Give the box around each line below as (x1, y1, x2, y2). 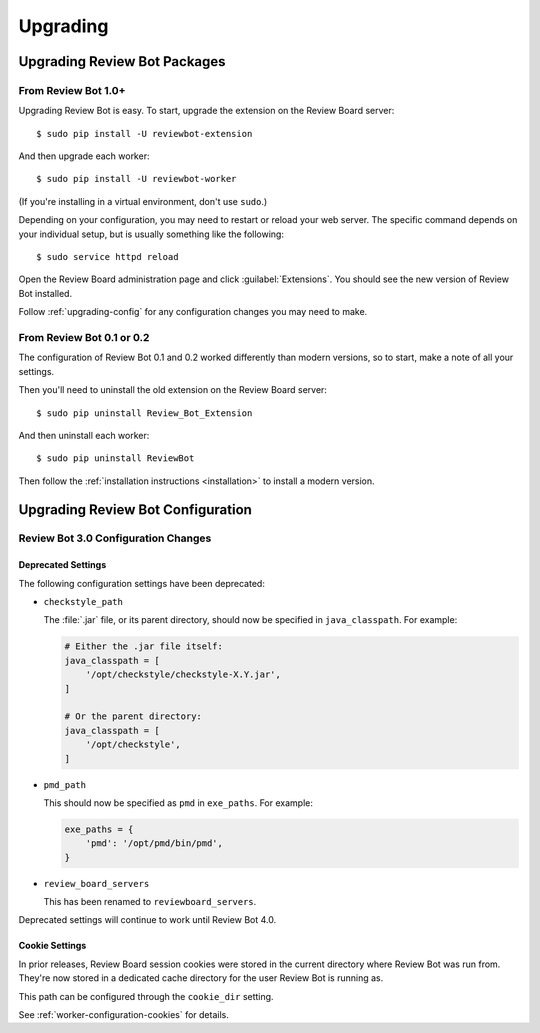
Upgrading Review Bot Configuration (18, 501, 252, 518)
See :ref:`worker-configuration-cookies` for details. (18, 1009, 229, 1021)
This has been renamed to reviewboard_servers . (43, 896, 257, 908)
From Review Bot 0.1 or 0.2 (18, 330, 150, 344)
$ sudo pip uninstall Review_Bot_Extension (36, 407, 253, 419)
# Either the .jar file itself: (64, 641, 224, 652)
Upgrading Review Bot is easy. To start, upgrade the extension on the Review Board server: (18, 105, 395, 117)
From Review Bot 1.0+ (18, 83, 126, 97)
